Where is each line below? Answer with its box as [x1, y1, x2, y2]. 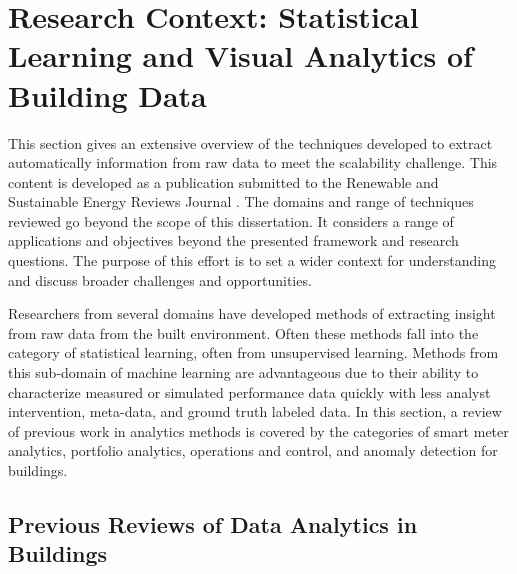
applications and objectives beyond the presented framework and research [8, 230, 459, 251]
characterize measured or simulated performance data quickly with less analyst [8, 381, 491, 402]
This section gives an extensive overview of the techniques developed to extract [8, 132, 493, 153]
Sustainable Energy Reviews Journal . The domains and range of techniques [8, 191, 474, 212]
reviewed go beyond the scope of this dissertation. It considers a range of [8, 210, 454, 231]
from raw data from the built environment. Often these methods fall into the [8, 322, 479, 343]
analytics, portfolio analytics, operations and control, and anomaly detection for [8, 440, 498, 461]
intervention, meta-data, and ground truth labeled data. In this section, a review [8, 401, 502, 422]
